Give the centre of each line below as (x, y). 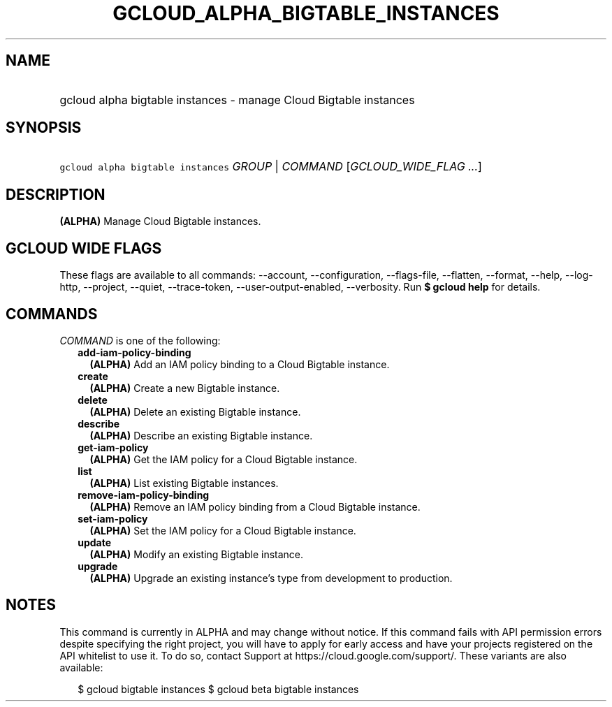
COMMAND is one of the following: (140, 340)
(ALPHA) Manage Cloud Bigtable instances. (160, 221)
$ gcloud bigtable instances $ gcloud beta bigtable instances (218, 689)
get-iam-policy (113, 447)
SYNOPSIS (44, 128)
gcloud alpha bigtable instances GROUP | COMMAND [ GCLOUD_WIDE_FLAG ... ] (271, 167)
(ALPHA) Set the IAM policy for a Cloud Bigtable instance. (223, 530)
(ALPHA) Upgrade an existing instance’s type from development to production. (271, 578)
